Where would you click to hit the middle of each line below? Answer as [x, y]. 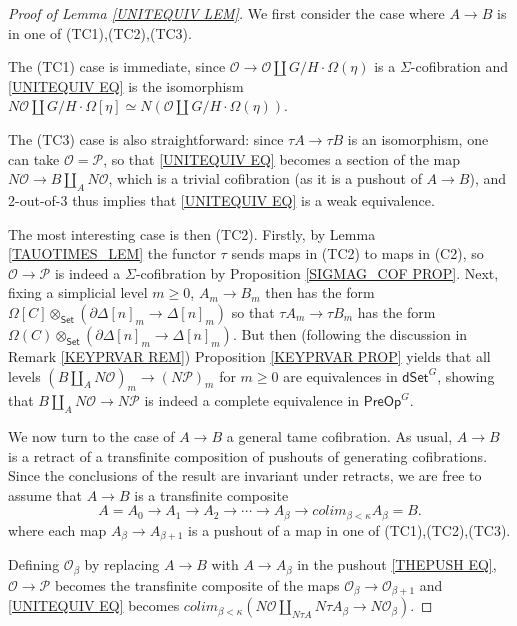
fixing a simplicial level [78, 292]
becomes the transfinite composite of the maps [197, 584]
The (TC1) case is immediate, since [117, 66]
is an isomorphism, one [418, 138]
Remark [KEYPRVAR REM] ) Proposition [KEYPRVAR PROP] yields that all [249, 355]
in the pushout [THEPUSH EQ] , [397, 564]
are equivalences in [340, 375]
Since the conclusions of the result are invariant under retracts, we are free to [245, 475]
